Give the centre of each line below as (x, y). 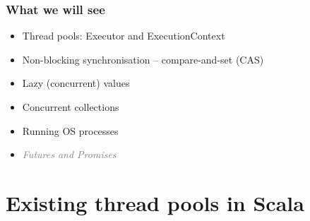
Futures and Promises (69, 154)
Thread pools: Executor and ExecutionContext (124, 36)
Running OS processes (70, 130)
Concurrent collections (71, 107)
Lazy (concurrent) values (76, 83)
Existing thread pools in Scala (155, 202)
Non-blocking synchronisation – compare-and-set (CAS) (143, 59)
